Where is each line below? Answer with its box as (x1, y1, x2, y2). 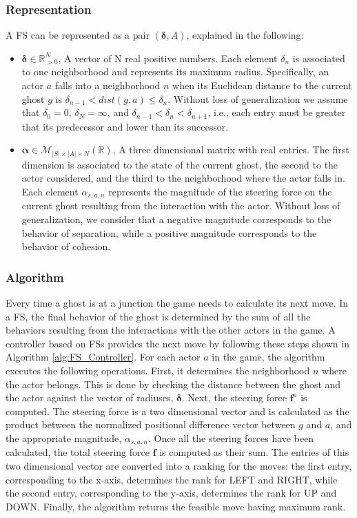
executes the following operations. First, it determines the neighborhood (6, 363, 310, 377)
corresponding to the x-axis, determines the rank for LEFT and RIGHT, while (6, 472, 338, 486)
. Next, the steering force (181, 390, 287, 405)
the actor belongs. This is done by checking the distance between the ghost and (6, 376, 341, 391)
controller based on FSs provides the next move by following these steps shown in (6, 336, 349, 350)
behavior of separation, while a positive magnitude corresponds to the (21, 225, 317, 240)
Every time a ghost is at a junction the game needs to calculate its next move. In (6, 295, 349, 309)
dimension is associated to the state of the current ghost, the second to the (21, 157, 338, 171)
